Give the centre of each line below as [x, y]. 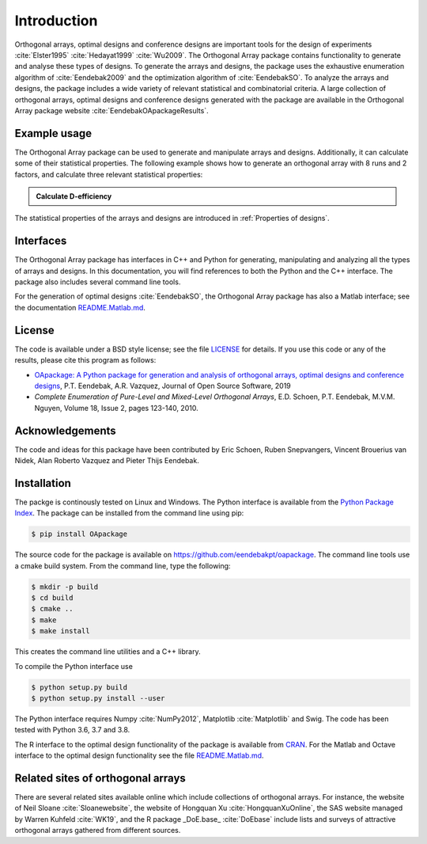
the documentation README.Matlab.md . [80, 307]
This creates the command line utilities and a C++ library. [108, 652]
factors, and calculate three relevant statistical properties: [109, 174]
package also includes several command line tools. [98, 282]
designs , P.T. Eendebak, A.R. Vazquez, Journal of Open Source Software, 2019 [163, 386]
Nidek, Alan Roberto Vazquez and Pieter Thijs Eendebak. [107, 460]
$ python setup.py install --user [98, 698]
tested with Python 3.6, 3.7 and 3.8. [72, 730]
